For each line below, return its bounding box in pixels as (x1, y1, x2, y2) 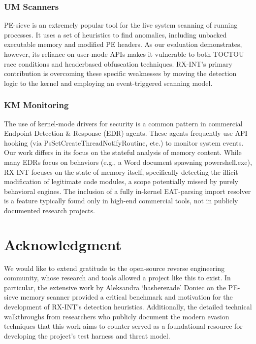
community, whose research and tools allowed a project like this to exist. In (4, 272, 231, 283)
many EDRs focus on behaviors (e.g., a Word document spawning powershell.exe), (4, 156, 252, 167)
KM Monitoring (4, 99, 69, 111)
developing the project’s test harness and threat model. (4, 330, 170, 341)
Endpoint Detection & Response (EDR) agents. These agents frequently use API (4, 128, 248, 138)
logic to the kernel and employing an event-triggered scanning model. (4, 77, 213, 88)
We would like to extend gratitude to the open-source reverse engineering (4, 263, 224, 273)
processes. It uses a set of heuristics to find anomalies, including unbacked (4, 29, 227, 39)
